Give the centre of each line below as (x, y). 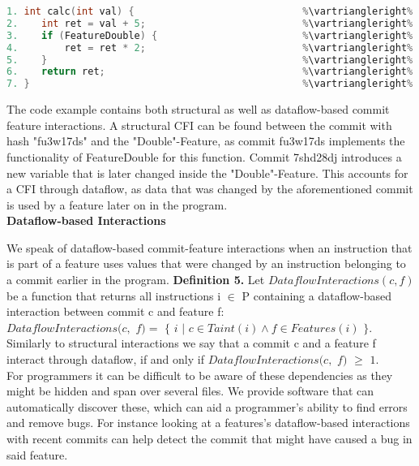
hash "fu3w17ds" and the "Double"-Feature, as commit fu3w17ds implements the (206, 141)
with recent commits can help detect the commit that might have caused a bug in (209, 438)
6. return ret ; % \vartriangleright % (210, 72)
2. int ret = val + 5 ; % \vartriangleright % (210, 23)
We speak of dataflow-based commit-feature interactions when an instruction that (209, 247)
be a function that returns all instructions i (114, 295)
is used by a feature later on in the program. (117, 204)
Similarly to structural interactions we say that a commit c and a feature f (191, 343)
